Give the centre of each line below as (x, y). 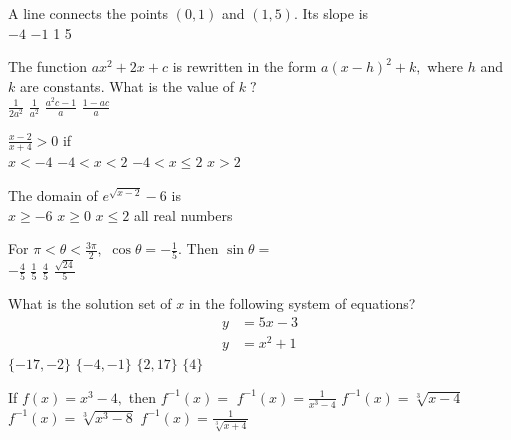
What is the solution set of (90, 303)
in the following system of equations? (302, 303)
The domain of (53, 194)
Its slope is (335, 13)
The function (47, 66)
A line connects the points (88, 13)
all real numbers (183, 214)
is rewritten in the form (244, 66)
